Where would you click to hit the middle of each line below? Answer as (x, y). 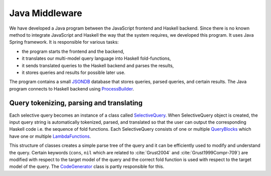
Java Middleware (46, 13)
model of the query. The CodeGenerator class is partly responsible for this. (87, 166)
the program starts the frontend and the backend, (73, 51)
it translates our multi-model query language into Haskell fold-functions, (96, 58)
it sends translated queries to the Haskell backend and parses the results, (98, 65)
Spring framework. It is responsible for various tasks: (64, 42)
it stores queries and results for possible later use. (74, 72)
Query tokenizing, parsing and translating (76, 103)
